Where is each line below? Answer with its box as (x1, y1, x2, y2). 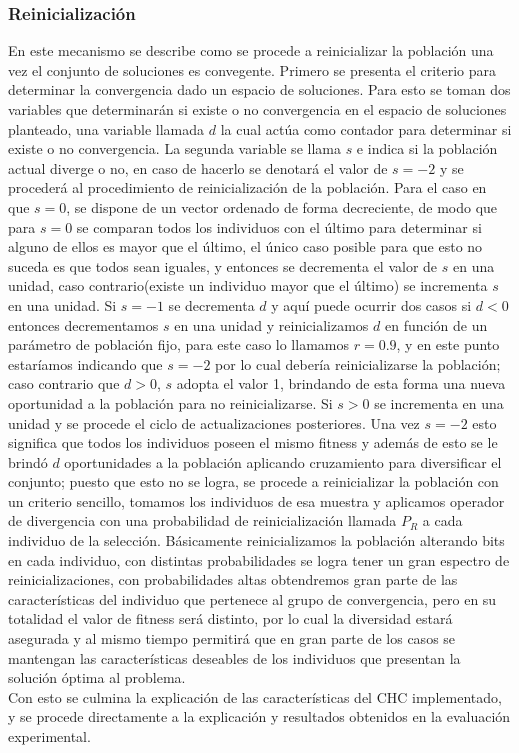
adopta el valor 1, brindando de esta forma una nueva (176, 373, 506, 394)
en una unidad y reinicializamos (174, 314, 369, 335)
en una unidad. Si (8, 294, 117, 315)
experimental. (8, 726, 91, 746)
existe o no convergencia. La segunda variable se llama (8, 138, 341, 159)
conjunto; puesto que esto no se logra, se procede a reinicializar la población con (8, 471, 499, 492)
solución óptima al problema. (8, 667, 186, 688)
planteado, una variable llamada (8, 118, 205, 139)
